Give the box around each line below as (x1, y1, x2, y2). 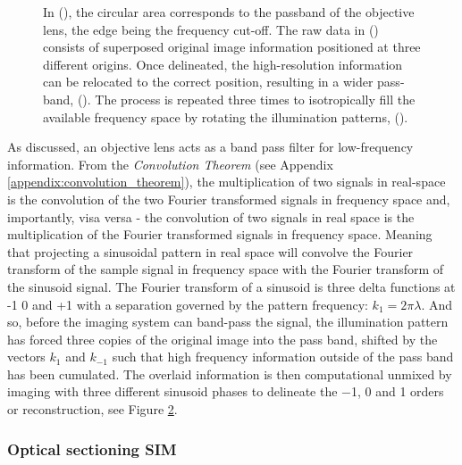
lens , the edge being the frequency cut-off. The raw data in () (43, 20, 379, 38)
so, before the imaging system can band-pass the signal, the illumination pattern (7, 312, 449, 331)
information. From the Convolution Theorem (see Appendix (7, 154, 333, 173)
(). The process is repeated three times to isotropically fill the (77, 89, 416, 108)
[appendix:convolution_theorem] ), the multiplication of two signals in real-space (7, 172, 446, 191)
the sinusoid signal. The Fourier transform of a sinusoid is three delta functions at (7, 277, 456, 295)
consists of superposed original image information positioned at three (43, 37, 421, 56)
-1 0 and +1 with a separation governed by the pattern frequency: (7, 295, 368, 313)
